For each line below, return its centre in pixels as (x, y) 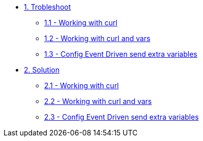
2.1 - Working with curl (82, 85)
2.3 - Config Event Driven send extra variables (122, 117)
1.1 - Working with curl (81, 23)
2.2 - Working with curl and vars (98, 101)
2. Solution (42, 70)
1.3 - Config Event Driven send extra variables (121, 54)
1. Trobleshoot (47, 7)
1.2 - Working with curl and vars (97, 38)
